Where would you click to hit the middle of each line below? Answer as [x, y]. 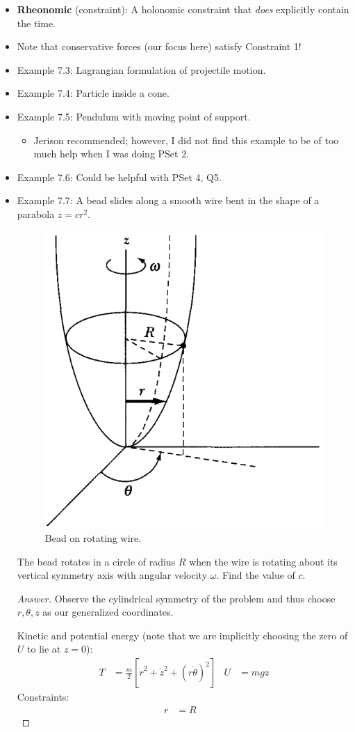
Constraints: [43, 697]
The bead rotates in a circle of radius [96, 561]
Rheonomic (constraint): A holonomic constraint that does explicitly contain [183, 9]
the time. [36, 23]
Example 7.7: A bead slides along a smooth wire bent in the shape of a [168, 200]
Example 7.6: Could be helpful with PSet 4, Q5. [119, 177]
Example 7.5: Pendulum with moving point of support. [134, 116]
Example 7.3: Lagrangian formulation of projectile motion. [141, 69]
